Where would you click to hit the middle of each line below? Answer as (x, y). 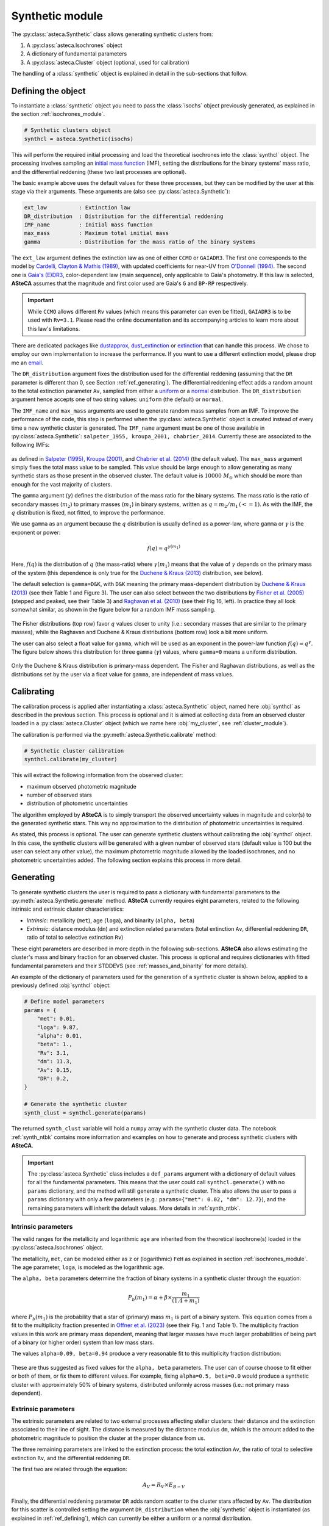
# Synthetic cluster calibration (74, 750)
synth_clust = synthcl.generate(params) (85, 1113)
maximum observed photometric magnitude (81, 786)
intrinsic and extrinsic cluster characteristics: (68, 909)
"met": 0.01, (56, 1019)
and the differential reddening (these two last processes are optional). (99, 172)
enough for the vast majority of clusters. (62, 484)
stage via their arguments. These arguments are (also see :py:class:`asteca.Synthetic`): (121, 192)
